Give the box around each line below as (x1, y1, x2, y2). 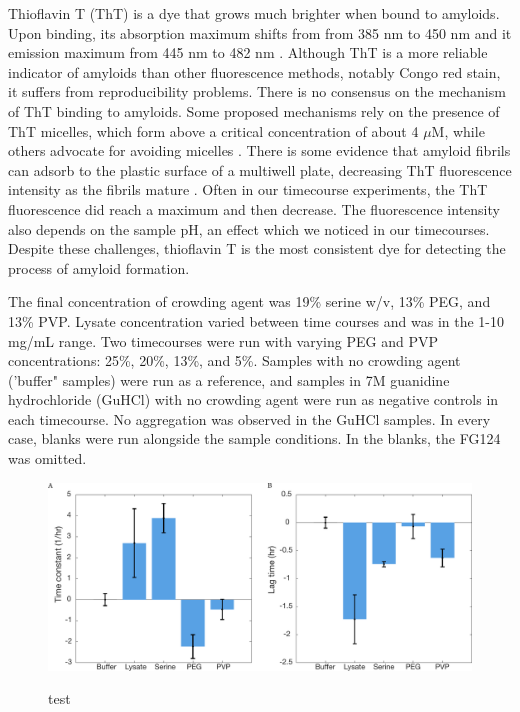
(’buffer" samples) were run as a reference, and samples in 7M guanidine (8, 369, 450, 390)
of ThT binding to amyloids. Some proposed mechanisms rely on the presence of (8, 100, 500, 121)
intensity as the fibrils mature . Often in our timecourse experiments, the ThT (8, 179, 488, 200)
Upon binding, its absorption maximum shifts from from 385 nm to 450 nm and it (8, 22, 512, 43)
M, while (431, 120, 485, 141)
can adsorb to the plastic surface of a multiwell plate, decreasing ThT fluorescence (8, 159, 512, 180)
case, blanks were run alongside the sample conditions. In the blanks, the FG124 (8, 428, 501, 449)
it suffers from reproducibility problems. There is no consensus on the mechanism (8, 81, 506, 102)
